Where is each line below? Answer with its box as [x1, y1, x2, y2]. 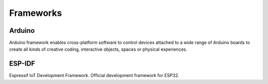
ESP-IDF [9, 60, 35, 68]
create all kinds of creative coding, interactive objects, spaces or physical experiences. [9, 46, 188, 52]
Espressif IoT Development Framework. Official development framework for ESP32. [9, 73, 180, 79]
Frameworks [9, 7, 62, 18]
